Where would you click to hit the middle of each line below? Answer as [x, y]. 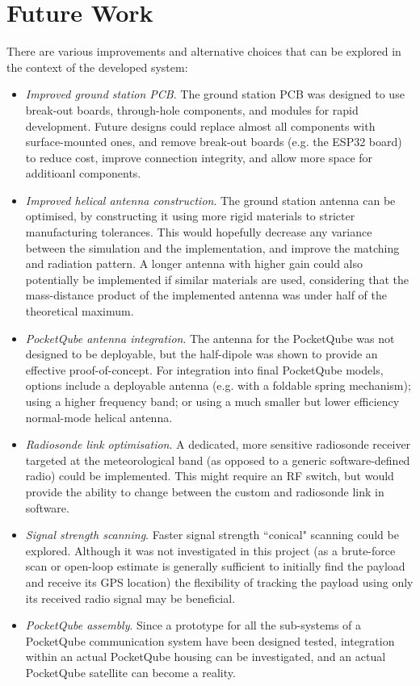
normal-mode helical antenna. [99, 417]
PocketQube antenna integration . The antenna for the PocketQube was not [210, 338]
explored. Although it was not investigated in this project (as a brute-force [210, 550]
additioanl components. [83, 173]
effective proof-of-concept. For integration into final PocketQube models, [204, 369]
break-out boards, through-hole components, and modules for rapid [192, 109]
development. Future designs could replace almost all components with [200, 125]
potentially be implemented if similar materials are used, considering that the [217, 279]
